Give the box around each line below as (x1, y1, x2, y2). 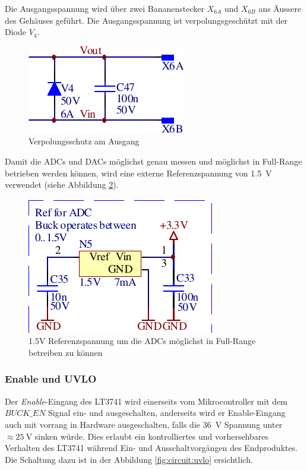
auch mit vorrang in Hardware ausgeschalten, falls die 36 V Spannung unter (5, 418, 283, 430)
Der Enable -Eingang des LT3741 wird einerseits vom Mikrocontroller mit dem (5, 395, 288, 407)
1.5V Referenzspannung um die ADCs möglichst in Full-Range (29, 335, 256, 347)
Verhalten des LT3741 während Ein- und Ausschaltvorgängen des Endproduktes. (5, 441, 298, 454)
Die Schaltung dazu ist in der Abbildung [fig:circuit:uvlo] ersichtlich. (5, 453, 253, 465)
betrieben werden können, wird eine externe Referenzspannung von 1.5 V (5, 166, 272, 179)
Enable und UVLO (5, 371, 97, 386)
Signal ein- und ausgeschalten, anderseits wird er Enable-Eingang (48, 406, 286, 419)
